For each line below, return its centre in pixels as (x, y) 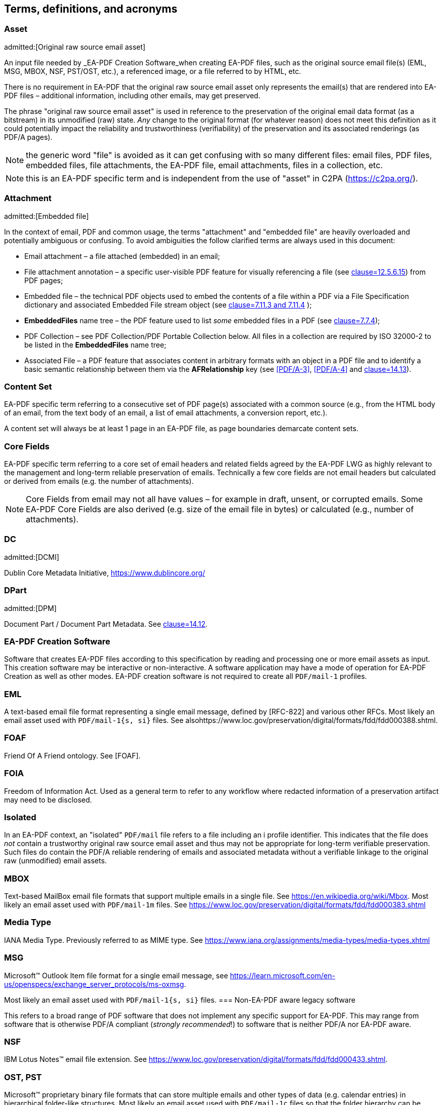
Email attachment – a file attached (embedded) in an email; (122, 256)
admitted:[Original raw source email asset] (75, 47)
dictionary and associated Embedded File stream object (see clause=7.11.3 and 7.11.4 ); (168, 304)
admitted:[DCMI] (32, 557)
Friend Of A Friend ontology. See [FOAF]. (72, 755)
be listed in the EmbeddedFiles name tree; (95, 345)
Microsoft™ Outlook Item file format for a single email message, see (116, 975)
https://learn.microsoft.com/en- (283, 975)
